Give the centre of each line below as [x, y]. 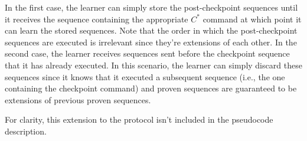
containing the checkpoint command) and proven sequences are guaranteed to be [151, 88]
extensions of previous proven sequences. [78, 99]
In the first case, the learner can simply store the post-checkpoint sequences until [151, 7]
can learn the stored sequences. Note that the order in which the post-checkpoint [151, 30]
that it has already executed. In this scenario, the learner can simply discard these [153, 65]
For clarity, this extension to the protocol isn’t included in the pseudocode [139, 119]
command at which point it [252, 19]
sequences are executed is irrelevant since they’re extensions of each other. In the [151, 42]
